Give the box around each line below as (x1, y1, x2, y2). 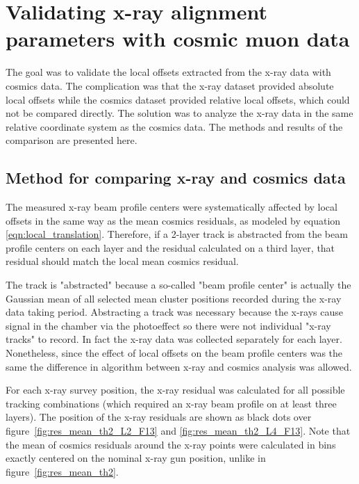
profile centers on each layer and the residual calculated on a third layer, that (6, 240, 335, 255)
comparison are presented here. (6, 133, 137, 147)
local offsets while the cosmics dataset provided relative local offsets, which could (6, 92, 350, 106)
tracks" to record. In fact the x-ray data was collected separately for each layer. (6, 332, 342, 346)
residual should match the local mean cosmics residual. (6, 254, 239, 268)
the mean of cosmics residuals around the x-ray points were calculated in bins (6, 437, 336, 451)
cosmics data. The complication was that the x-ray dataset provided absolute (6, 78, 334, 92)
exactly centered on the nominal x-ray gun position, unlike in (6, 451, 266, 465)
